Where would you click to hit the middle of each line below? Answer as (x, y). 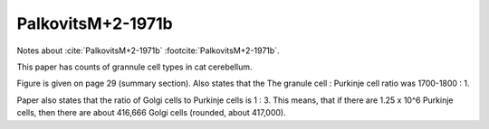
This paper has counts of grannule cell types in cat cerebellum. (134, 67)
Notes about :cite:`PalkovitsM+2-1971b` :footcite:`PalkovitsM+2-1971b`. (148, 51)
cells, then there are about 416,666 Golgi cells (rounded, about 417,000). (152, 113)
